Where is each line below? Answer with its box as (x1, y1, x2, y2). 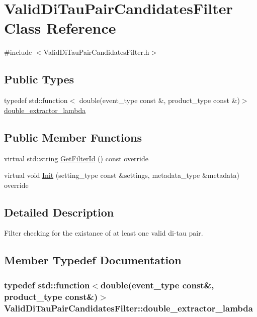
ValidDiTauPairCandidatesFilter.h (43, 47, 149, 57)
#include (4, 47, 32, 57)
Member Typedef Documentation (4, 252, 182, 268)
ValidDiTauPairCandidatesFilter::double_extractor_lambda (4, 301, 253, 314)
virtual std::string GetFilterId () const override (4, 153, 148, 163)
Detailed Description (4, 204, 114, 220)
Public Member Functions (4, 129, 142, 145)
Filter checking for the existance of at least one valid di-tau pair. (4, 228, 203, 238)
